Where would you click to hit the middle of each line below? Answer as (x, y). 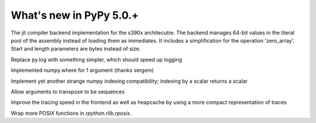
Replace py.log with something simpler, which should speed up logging (97, 59)
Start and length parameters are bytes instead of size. (76, 49)
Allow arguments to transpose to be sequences (68, 92)
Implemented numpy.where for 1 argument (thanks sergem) (83, 71)
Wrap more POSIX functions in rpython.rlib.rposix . (71, 113)
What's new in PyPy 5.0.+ (75, 15)
